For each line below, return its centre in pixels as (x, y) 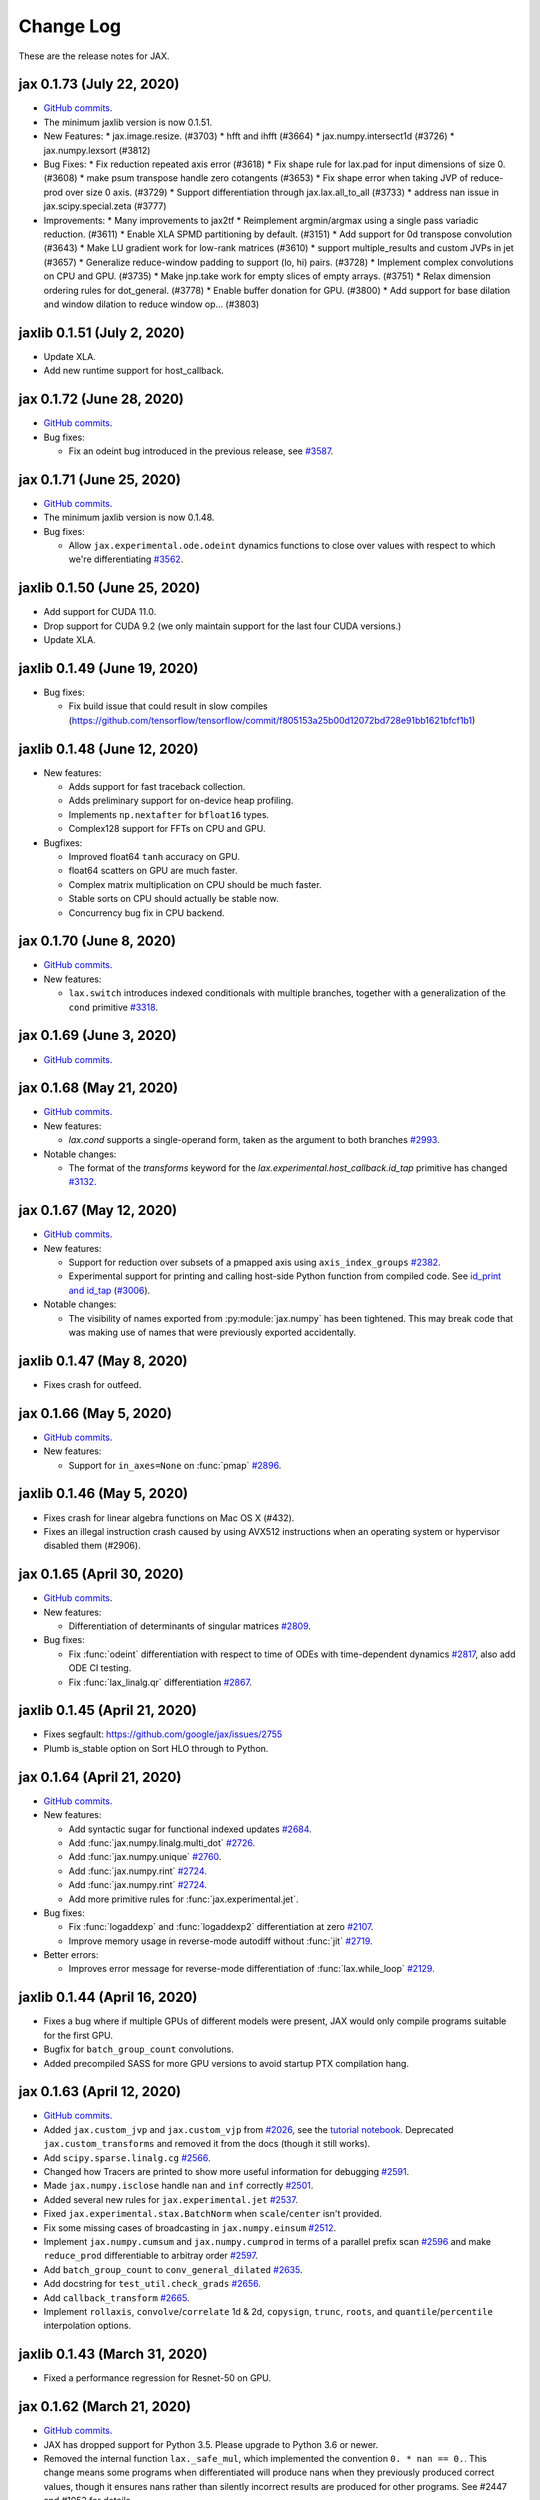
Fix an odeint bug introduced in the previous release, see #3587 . (201, 451)
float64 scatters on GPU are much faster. (153, 871)
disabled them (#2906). (92, 1546)
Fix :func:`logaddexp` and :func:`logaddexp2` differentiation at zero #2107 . (221, 1927)
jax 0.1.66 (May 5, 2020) (95, 1413)
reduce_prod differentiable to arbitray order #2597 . (151, 2256)
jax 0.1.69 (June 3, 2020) (97, 1035)
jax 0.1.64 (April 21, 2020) (100, 1776)
